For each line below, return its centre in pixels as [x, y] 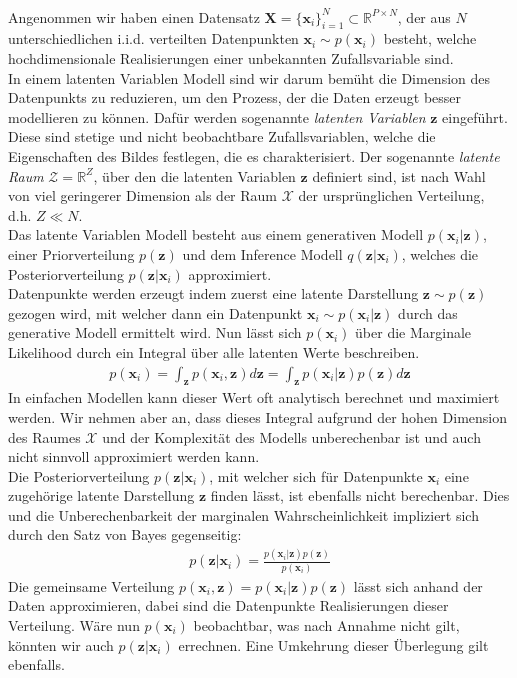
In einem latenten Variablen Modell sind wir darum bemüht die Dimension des [249, 77]
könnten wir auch [61, 644]
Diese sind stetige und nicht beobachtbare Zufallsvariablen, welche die [222, 136]
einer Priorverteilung [71, 253]
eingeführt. [475, 116]
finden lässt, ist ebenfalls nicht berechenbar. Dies [360, 495]
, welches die [440, 253]
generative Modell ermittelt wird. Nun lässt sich [155, 332]
